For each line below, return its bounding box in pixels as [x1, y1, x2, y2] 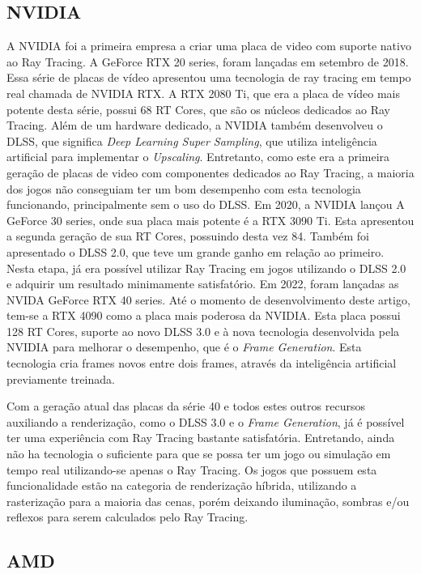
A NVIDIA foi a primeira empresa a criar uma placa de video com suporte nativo [6, 37, 411, 54]
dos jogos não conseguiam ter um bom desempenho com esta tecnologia [6, 180, 361, 197]
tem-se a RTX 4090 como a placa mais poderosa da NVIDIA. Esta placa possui [6, 307, 401, 324]
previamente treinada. [6, 370, 115, 387]
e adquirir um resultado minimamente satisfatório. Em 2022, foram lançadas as [6, 275, 399, 292]
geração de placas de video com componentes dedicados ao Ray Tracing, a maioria [6, 164, 415, 181]
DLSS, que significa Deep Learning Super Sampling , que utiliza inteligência [6, 132, 377, 149]
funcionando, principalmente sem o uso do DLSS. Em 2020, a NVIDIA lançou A [6, 196, 405, 213]
